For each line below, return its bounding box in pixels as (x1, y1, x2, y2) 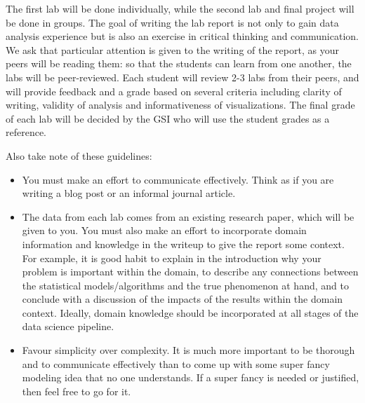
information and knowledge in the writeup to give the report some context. (22, 236, 345, 251)
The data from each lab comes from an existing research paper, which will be (22, 209, 354, 224)
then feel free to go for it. (22, 383, 131, 398)
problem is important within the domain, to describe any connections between (22, 264, 359, 279)
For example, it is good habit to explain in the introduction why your (22, 250, 321, 265)
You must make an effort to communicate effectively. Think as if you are (22, 172, 334, 186)
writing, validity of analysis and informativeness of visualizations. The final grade (6, 97, 355, 112)
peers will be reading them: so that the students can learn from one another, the (6, 56, 352, 71)
